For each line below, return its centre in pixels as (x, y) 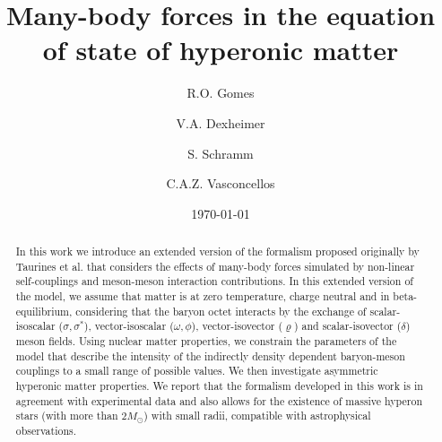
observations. (46, 431)
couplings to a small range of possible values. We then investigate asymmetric (197, 371)
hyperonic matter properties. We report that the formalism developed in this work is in (219, 385)
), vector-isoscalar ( (129, 326)
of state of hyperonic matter (221, 50)
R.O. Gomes (221, 93)
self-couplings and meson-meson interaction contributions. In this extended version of (214, 281)
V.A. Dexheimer (221, 122)
